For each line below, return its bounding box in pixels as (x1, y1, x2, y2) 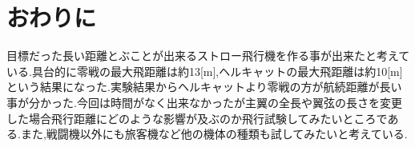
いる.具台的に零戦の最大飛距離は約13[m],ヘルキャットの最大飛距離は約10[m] (6, 62, 403, 79)
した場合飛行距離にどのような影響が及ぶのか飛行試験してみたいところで (6, 109, 388, 126)
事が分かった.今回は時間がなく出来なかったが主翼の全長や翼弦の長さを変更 (6, 93, 402, 110)
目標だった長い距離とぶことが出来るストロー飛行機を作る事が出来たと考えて (6, 47, 410, 64)
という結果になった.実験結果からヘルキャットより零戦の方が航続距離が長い (6, 78, 402, 95)
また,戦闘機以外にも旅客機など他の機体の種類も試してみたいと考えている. (20, 125, 408, 142)
